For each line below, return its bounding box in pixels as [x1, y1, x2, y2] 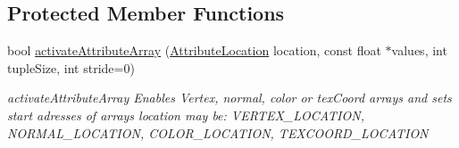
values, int [391, 41, 447, 60]
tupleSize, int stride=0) [7, 58, 135, 77]
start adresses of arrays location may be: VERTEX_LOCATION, [7, 105, 364, 124]
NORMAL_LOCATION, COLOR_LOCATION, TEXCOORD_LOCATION [7, 123, 429, 142]
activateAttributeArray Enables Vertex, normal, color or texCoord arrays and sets [7, 88, 452, 107]
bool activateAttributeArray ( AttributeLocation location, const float [7, 41, 381, 60]
